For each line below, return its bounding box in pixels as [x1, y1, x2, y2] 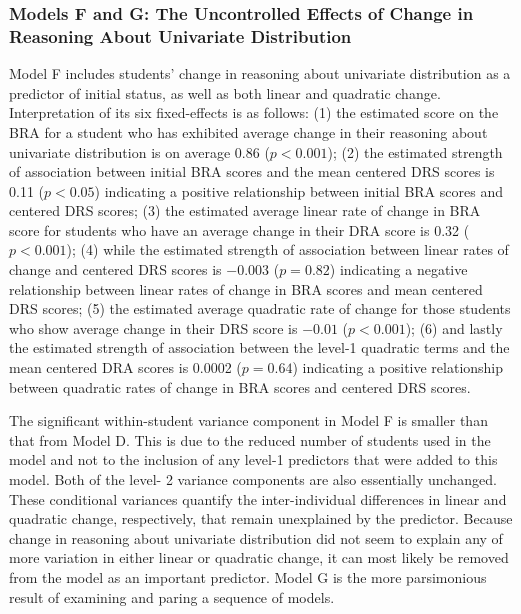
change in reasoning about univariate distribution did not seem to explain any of [9, 527, 503, 548]
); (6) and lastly [405, 317, 503, 338]
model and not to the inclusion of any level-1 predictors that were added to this [9, 449, 498, 470]
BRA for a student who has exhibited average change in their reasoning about [9, 121, 488, 142]
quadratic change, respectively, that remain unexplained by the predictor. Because [9, 508, 513, 529]
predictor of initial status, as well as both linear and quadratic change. [9, 82, 441, 103]
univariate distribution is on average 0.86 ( [9, 141, 270, 162]
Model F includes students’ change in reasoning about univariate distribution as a [9, 63, 511, 84]
